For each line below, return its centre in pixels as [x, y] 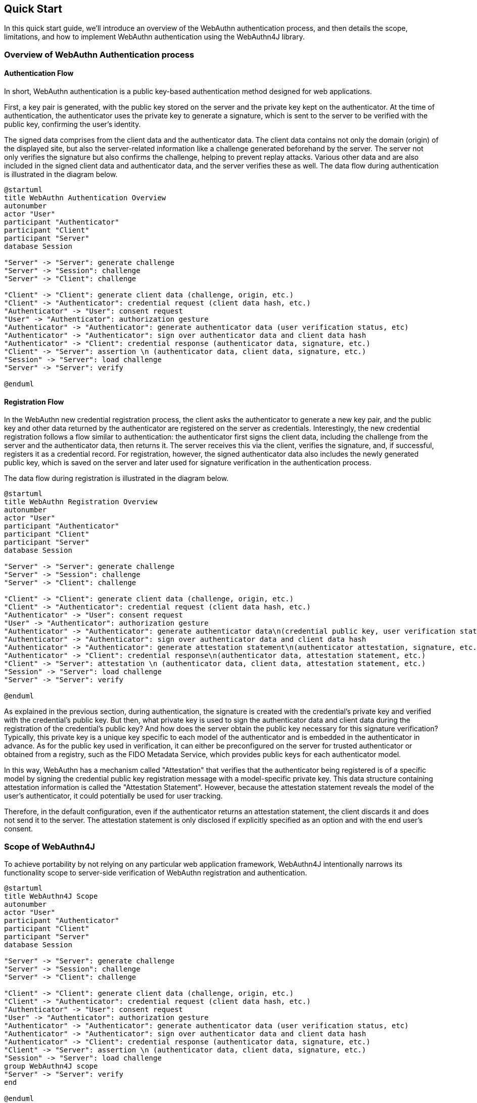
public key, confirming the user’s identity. [73, 124]
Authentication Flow [39, 73]
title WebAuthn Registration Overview [81, 502]
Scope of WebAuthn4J [50, 846]
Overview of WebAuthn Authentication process [99, 54]
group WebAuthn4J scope [51, 1066]
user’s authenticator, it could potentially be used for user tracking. [113, 796]
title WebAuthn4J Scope [51, 896]
